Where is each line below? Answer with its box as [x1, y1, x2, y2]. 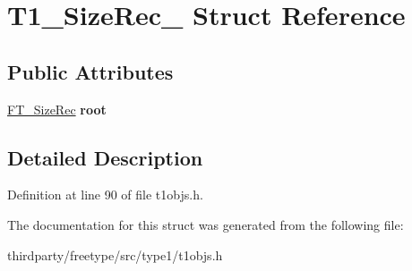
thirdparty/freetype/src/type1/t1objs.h [7, 245, 223, 264]
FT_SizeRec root [7, 99, 107, 118]
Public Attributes [7, 57, 174, 85]
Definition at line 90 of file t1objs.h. [7, 185, 203, 204]
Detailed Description [7, 143, 203, 171]
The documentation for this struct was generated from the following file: [7, 215, 404, 233]
